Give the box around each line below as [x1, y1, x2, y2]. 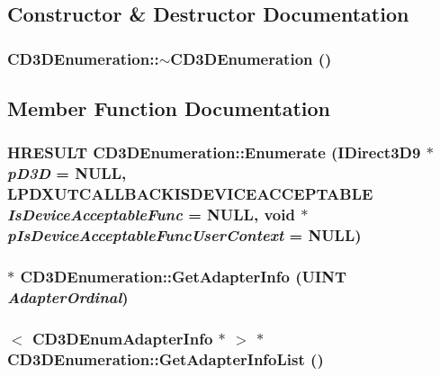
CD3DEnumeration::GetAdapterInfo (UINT [20, 264, 346, 287]
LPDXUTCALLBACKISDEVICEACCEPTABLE [7, 183, 373, 205]
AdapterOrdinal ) [7, 285, 129, 308]
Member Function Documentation [7, 94, 331, 122]
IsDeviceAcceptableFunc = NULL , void [7, 203, 295, 226]
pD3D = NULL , [7, 162, 127, 184]
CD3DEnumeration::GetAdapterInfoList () [7, 347, 324, 370]
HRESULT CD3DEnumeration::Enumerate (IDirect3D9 [7, 141, 421, 164]
